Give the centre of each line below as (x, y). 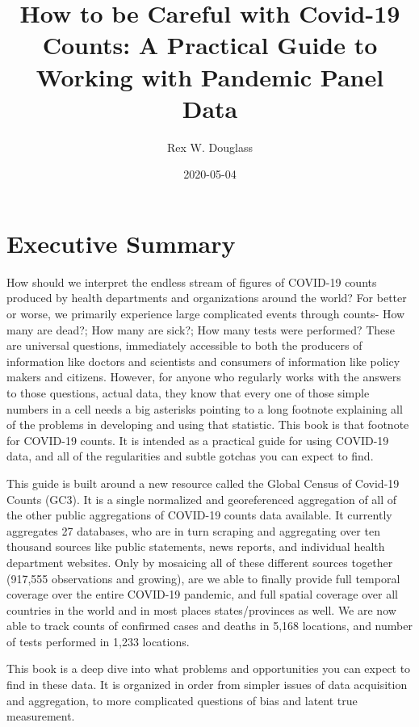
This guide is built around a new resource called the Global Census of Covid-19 (203, 483)
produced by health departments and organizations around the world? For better (207, 298)
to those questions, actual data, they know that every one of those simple (188, 392)
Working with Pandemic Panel (210, 76)
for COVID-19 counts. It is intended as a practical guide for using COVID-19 (198, 440)
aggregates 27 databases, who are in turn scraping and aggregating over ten (193, 530)
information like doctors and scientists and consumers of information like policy (203, 361)
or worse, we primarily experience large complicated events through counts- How (206, 313)
